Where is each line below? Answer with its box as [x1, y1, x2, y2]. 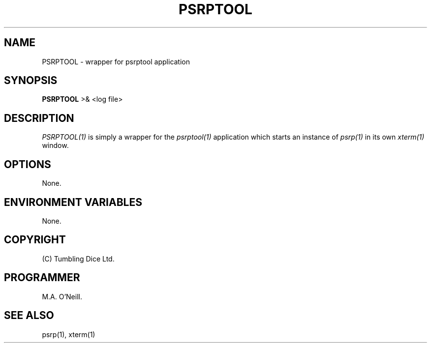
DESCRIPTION [4, 112, 74, 124]
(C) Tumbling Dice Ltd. [42, 254, 115, 263]
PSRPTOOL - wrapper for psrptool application [42, 57, 190, 66]
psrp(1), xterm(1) [42, 330, 95, 339]
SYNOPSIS [4, 74, 58, 87]
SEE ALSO [4, 309, 54, 322]
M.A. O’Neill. [42, 292, 82, 301]
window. [42, 141, 69, 150]
